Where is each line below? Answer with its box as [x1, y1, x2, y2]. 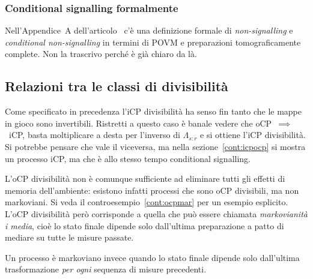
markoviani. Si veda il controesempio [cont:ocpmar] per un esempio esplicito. [5, 196, 288, 208]
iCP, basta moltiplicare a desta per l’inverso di [8, 128, 180, 141]
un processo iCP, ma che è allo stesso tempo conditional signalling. [5, 152, 251, 164]
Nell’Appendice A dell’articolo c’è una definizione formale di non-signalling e [5, 24, 293, 37]
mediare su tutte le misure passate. [5, 231, 134, 244]
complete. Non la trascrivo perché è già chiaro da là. [5, 47, 197, 60]
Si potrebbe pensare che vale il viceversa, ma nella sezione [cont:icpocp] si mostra [5, 140, 306, 152]
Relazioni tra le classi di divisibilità [5, 77, 228, 95]
